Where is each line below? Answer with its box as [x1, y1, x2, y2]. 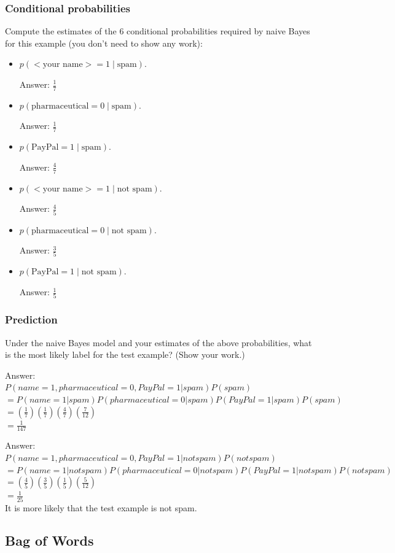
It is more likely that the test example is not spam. [5, 501, 197, 514]
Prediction [5, 312, 58, 327]
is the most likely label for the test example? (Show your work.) [5, 348, 245, 361]
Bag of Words [5, 531, 94, 550]
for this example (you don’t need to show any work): [5, 36, 203, 49]
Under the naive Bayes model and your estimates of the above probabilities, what [5, 336, 312, 349]
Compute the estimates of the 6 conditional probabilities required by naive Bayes [5, 25, 310, 37]
